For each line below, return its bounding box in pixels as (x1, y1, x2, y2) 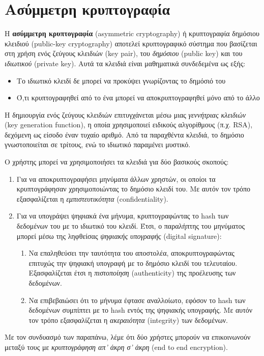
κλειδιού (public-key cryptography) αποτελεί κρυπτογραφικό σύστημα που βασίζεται (5, 38, 257, 48)
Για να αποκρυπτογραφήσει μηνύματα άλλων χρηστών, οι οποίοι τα (16, 173, 216, 184)
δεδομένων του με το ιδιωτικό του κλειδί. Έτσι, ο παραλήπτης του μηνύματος (16, 221, 245, 231)
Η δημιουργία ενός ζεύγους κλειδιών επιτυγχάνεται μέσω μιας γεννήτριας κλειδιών (5, 109, 246, 120)
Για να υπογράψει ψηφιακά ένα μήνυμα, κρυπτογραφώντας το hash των (16, 210, 229, 221)
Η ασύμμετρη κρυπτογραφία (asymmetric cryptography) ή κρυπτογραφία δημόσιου (5, 28, 259, 39)
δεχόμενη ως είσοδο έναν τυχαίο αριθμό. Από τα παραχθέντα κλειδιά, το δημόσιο (5, 129, 244, 140)
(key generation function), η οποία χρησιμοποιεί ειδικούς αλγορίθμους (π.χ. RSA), (5, 119, 253, 130)
